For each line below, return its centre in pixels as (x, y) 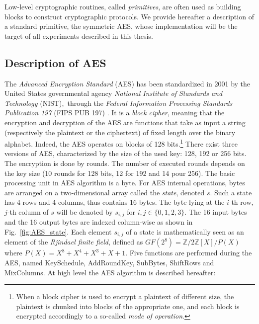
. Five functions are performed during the (189, 253)
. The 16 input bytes (216, 211)
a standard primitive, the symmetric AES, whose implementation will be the (121, 26)
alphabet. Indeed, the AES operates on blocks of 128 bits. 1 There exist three (121, 143)
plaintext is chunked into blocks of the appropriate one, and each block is (128, 306)
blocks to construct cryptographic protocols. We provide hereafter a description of (129, 16)
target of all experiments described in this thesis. (79, 36)
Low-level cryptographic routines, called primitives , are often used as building (123, 6)
